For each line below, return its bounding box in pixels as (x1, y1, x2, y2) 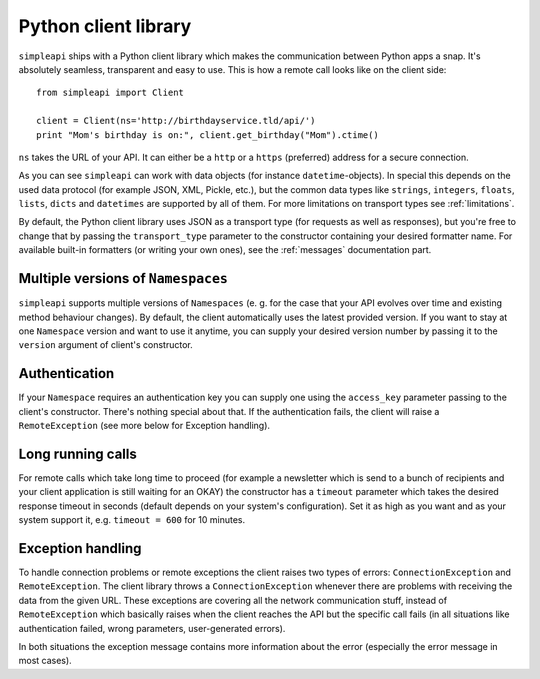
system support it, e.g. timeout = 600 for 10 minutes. (18, 514, 245, 526)
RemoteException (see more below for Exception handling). (18, 420, 270, 431)
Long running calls (18, 445, 137, 462)
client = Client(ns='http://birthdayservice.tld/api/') (36, 115, 316, 127)
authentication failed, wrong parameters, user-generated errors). (18, 622, 286, 634)
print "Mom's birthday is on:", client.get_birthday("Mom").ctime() (36, 129, 379, 140)
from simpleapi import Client (36, 87, 185, 99)
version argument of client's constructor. (18, 339, 194, 351)
